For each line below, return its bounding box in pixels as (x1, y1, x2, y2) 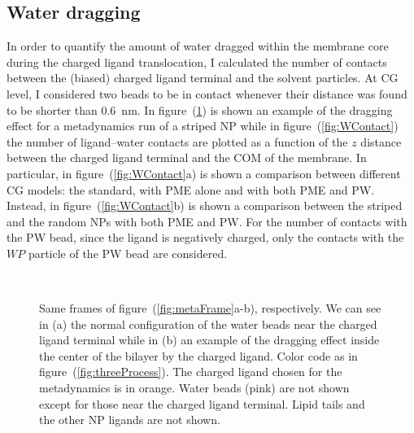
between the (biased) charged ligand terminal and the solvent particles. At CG (7, 69, 399, 86)
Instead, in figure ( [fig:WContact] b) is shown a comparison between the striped (7, 197, 403, 214)
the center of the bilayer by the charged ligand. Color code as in (39, 347, 358, 364)
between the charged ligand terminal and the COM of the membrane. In (7, 149, 367, 166)
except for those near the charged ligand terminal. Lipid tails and (39, 395, 365, 412)
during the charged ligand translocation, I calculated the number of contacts (7, 53, 387, 70)
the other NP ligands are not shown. (39, 411, 220, 428)
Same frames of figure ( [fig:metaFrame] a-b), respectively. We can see (39, 300, 381, 317)
